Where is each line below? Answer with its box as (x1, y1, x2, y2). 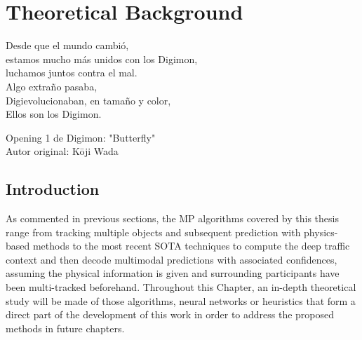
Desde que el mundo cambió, (6, 38, 129, 53)
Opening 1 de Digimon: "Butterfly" (6, 130, 156, 144)
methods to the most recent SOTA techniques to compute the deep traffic (32, 238, 350, 253)
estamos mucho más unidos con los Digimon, (6, 51, 198, 66)
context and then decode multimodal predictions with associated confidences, (6, 252, 337, 266)
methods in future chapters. (6, 320, 125, 335)
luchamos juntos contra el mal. (6, 65, 138, 80)
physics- (304, 224, 338, 239)
